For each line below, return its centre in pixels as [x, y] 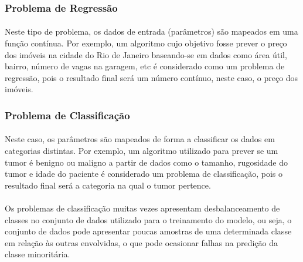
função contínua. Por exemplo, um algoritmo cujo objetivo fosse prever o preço [146, 43]
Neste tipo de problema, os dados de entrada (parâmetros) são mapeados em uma [151, 31]
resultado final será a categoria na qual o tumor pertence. [108, 185]
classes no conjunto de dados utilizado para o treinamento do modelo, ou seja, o [148, 219]
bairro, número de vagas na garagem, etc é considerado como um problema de [145, 66]
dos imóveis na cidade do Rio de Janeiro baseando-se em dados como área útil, [146, 54]
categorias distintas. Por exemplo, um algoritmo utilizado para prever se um [142, 151]
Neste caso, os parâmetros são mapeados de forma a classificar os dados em [140, 139]
